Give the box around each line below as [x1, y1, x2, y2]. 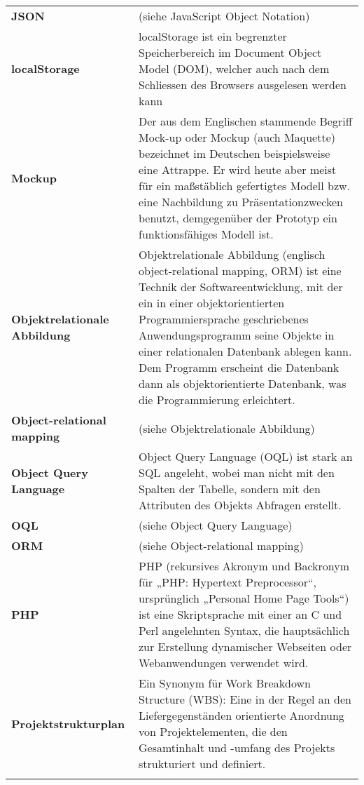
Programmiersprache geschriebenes [139, 311, 309, 327]
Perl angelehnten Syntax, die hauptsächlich [139, 622, 350, 638]
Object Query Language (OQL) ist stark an [139, 448, 353, 464]
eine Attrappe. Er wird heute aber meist [139, 161, 337, 177]
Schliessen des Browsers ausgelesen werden [139, 76, 346, 93]
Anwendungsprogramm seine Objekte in [139, 327, 335, 343]
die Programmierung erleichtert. [139, 391, 295, 408]
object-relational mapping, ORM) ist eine [139, 262, 342, 279]
